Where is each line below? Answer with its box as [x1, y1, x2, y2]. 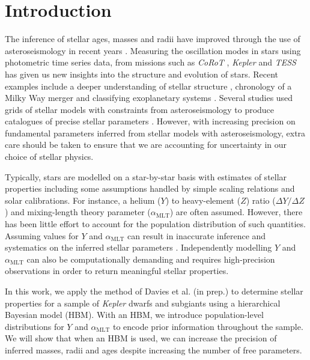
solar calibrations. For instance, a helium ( [5, 194, 161, 206]
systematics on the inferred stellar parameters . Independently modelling [5, 241, 272, 254]
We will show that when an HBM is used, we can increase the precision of [5, 332, 277, 344]
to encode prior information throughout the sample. [112, 320, 303, 332]
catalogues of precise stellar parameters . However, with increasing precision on [5, 115, 296, 127]
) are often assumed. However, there [169, 206, 303, 218]
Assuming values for [5, 229, 79, 242]
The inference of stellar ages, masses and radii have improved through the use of [5, 32, 300, 45]
